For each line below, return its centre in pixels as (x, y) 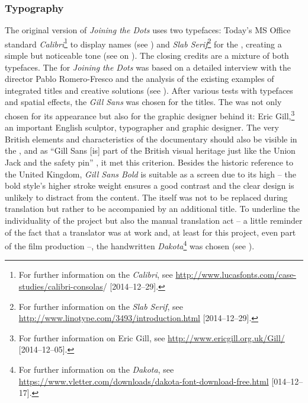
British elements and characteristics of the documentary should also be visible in (151, 139)
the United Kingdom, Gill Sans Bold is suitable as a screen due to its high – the (150, 174)
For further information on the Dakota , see (96, 369)
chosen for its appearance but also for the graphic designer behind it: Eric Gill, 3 (150, 115)
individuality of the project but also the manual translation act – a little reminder (154, 220)
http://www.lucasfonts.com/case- (236, 275)
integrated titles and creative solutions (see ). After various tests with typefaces (149, 90)
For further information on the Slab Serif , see (101, 306)
